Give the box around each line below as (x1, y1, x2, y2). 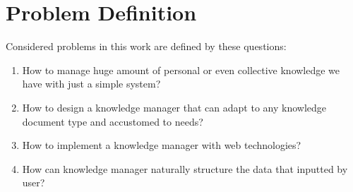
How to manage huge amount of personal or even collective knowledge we (22, 62, 340, 77)
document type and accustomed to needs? (22, 114, 203, 128)
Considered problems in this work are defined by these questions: (6, 39, 287, 54)
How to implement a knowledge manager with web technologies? (22, 138, 301, 152)
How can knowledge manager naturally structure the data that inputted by (22, 161, 348, 176)
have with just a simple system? (22, 76, 161, 91)
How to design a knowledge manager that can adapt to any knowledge (22, 100, 327, 114)
